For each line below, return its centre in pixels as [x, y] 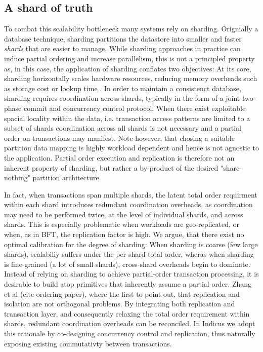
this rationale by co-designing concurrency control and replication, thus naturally [130, 334]
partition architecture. [67, 178]
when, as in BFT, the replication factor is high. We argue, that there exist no [124, 234]
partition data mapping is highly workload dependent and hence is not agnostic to [131, 148]
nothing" [17, 178]
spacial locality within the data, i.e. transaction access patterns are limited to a [127, 118]
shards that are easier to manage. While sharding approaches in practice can [122, 48]
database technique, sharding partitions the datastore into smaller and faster [123, 38]
